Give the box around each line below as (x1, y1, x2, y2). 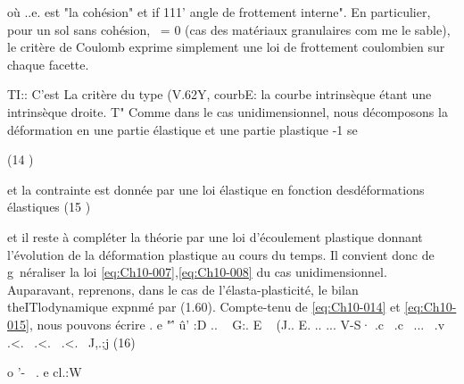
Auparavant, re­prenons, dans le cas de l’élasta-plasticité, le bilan (7, 280, 359, 298)
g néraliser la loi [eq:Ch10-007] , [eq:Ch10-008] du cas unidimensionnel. (7, 263, 387, 281)
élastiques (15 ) (7, 197, 91, 216)
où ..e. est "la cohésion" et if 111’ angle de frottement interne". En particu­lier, (7, 3, 431, 21)
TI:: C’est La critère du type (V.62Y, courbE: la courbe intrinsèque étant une (7, 85, 432, 104)
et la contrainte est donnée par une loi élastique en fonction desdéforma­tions (7, 179, 425, 198)
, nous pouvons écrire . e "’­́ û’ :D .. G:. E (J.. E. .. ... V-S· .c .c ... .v (29, 314, 445, 333)
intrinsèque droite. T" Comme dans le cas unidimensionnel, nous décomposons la (7, 102, 448, 121)
